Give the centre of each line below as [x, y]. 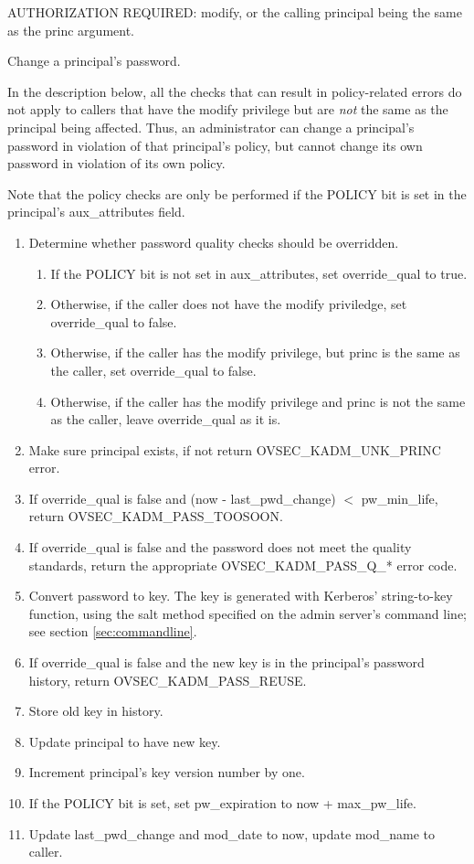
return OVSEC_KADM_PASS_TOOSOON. [156, 516]
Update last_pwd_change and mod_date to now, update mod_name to [232, 833]
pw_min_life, [400, 498]
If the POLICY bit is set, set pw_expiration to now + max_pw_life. [222, 803]
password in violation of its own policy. [116, 163]
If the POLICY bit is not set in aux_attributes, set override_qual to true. [259, 273]
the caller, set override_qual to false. [153, 370]
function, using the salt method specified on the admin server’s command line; [248, 613]
